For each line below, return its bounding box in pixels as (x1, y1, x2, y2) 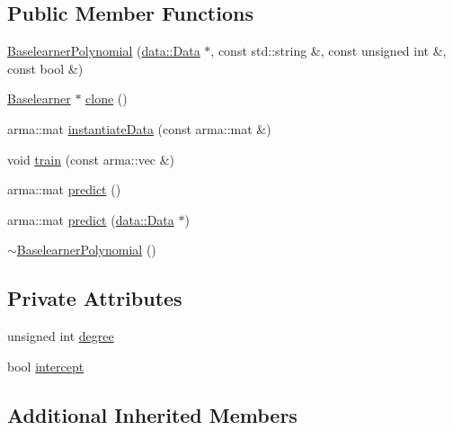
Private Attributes (7, 284, 182, 312)
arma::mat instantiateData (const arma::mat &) (7, 119, 271, 138)
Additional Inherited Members (7, 400, 298, 428)
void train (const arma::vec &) (7, 149, 175, 168)
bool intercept (7, 356, 84, 375)
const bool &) (7, 58, 84, 77)
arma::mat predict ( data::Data (7, 210, 174, 228)
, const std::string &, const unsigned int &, (210, 41, 447, 60)
